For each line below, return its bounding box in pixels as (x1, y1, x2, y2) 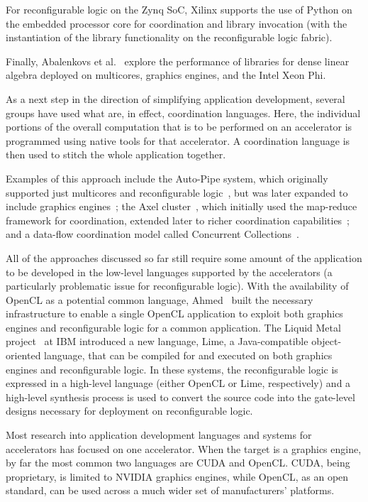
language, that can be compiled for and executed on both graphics (44, 348, 333, 363)
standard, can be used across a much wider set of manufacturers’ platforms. (6, 483, 335, 498)
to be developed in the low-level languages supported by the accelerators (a (6, 264, 333, 279)
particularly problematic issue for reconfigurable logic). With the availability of (6, 278, 349, 293)
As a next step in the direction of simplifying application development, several (6, 91, 345, 106)
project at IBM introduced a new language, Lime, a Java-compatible (6, 334, 308, 349)
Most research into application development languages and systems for (6, 427, 312, 442)
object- (311, 334, 342, 349)
